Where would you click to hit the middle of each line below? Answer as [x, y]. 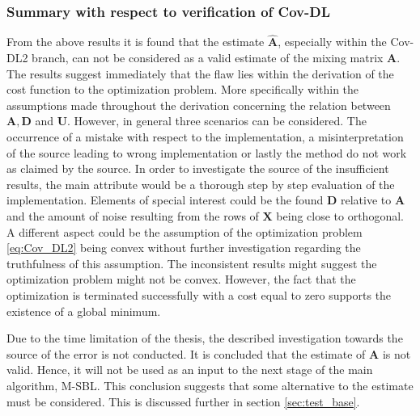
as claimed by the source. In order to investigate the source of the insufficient [198, 168]
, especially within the [332, 42]
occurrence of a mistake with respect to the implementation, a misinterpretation [205, 137]
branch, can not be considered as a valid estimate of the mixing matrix [208, 58]
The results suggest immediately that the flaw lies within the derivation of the [200, 73]
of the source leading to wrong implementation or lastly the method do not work [207, 152]
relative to [366, 200]
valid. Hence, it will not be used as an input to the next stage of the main [190, 370]
